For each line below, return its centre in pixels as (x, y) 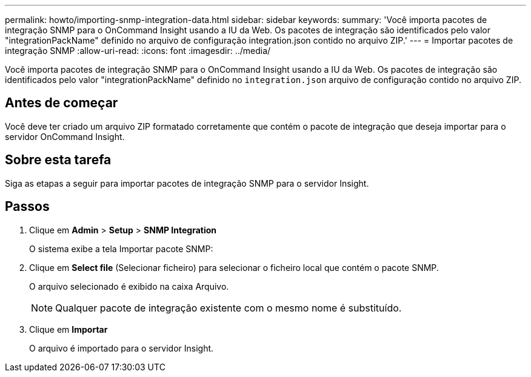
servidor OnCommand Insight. (65, 136)
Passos (27, 207)
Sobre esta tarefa (58, 160)
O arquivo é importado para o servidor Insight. (122, 348)
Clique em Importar (68, 329)
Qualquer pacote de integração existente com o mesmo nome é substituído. (229, 308)
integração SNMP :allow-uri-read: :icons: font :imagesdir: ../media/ (138, 51)
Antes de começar (62, 103)
